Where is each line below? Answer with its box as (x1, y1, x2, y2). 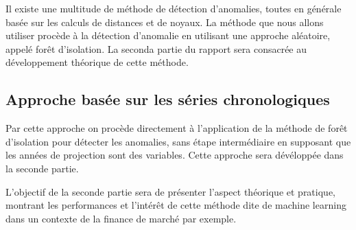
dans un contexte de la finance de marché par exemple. (5, 211, 237, 225)
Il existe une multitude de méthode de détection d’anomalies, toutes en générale (5, 1, 342, 15)
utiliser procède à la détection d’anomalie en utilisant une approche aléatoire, (5, 28, 331, 43)
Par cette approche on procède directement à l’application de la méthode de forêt (5, 121, 348, 135)
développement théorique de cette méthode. (5, 55, 189, 69)
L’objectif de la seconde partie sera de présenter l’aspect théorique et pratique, (5, 184, 335, 198)
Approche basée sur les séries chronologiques (5, 89, 330, 110)
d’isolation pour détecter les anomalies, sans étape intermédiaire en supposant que (5, 134, 351, 148)
